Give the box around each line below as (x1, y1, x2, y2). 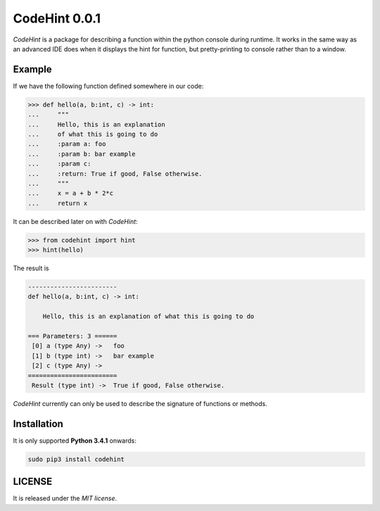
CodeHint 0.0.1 (13, 11, 101, 26)
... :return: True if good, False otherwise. (27, 170, 203, 177)
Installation (13, 417, 63, 429)
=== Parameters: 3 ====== (27, 332, 118, 341)
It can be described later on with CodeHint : (13, 217, 138, 225)
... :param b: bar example (27, 150, 137, 158)
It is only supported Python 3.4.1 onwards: (13, 436, 137, 445)
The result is (13, 264, 49, 272)
